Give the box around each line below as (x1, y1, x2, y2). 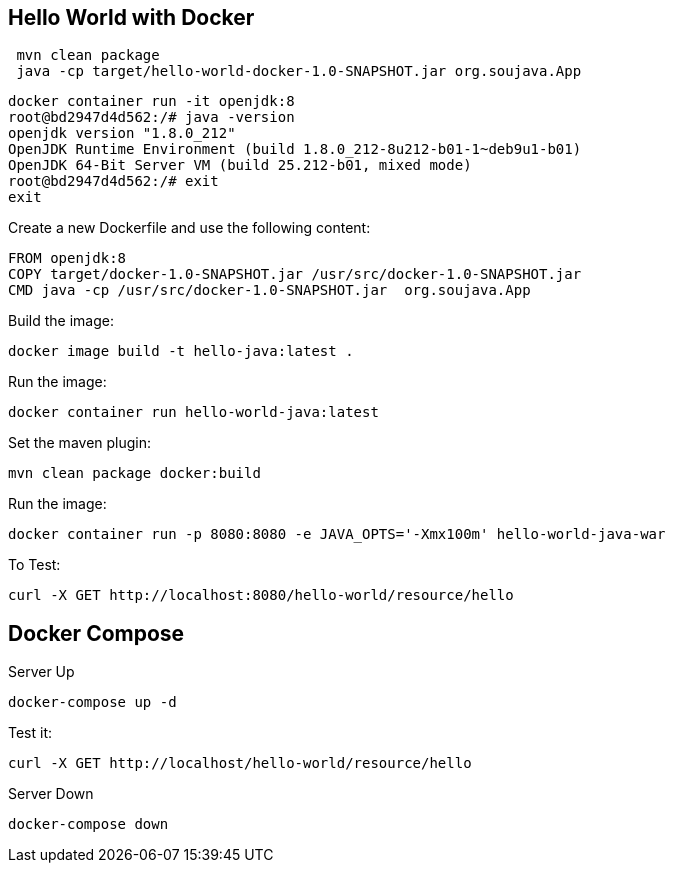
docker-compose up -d (8, 694, 177, 711)
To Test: (8, 556, 61, 574)
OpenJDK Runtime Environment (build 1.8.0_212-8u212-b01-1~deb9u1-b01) (8, 141, 582, 158)
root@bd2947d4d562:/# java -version (8, 109, 295, 126)
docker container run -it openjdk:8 (8, 93, 295, 110)
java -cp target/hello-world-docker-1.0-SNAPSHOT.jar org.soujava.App (16, 63, 582, 80)
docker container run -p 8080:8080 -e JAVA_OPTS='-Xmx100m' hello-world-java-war (8, 526, 666, 543)
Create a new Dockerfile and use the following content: (8, 219, 371, 237)
